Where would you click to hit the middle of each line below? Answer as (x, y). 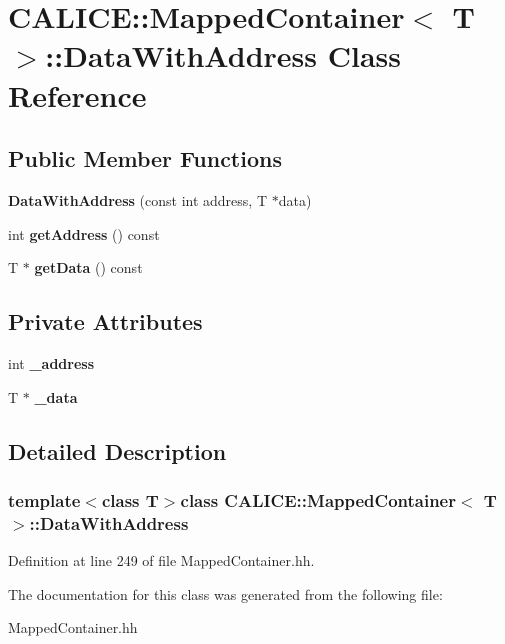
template (44, 499)
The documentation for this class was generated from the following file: (225, 593)
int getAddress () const (84, 233)
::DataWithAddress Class (223, 55)
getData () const (88, 267)
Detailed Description (117, 450)
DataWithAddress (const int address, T (138, 199)
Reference (77, 94)
